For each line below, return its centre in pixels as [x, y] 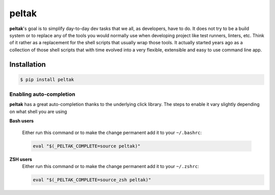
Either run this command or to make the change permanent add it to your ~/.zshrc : [111, 166]
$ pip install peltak [47, 79]
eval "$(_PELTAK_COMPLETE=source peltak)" [87, 146]
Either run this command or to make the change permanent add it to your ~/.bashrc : [112, 132]
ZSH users [21, 159]
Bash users [22, 121]
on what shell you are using [38, 112]
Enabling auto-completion [43, 94]
